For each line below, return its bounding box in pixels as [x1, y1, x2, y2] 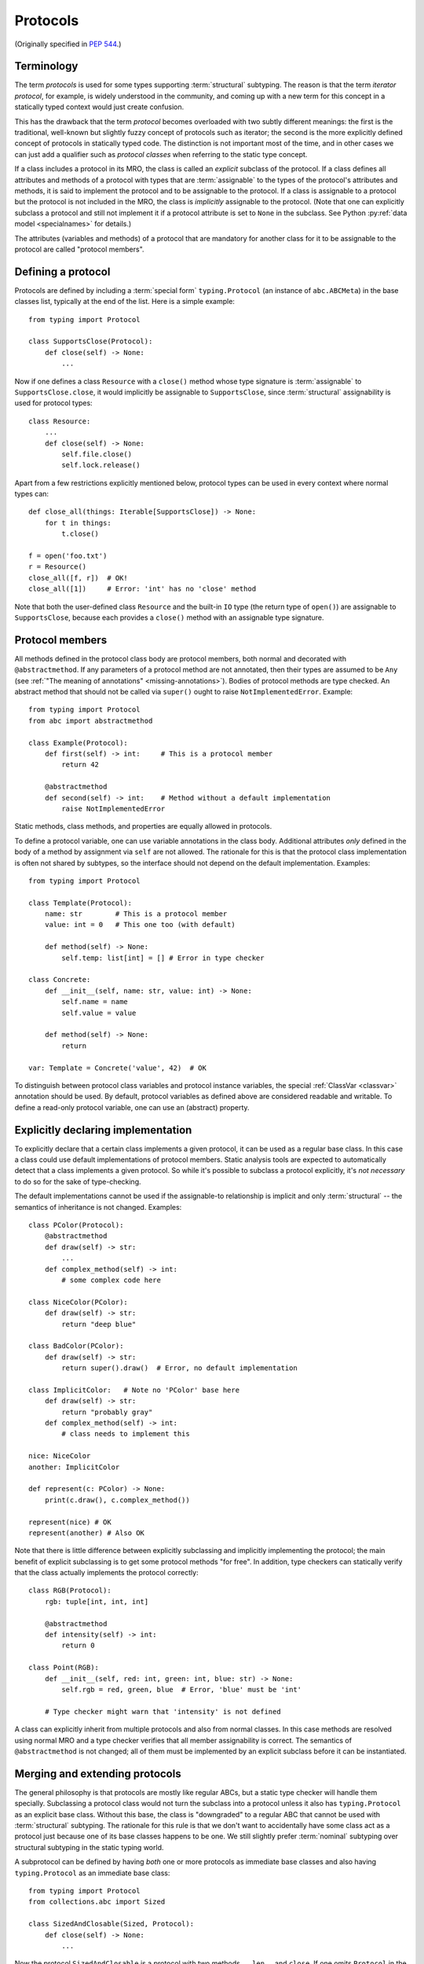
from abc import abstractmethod [28, 716, 153, 725]
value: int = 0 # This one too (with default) [44, 920, 236, 929]
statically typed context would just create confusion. [14, 102, 185, 112]
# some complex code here [61, 1275, 161, 1284]
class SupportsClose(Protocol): [28, 337, 153, 346]
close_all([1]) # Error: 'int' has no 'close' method [28, 584, 257, 593]
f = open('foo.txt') [28, 551, 108, 561]
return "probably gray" [61, 1407, 153, 1416]
